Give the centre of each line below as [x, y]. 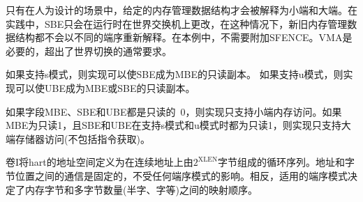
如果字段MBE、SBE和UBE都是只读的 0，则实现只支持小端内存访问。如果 [174, 111]
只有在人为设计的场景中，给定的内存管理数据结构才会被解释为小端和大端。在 [181, 10]
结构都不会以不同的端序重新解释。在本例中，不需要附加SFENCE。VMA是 [184, 37]
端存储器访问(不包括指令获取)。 [78, 138]
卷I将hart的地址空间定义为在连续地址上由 [99, 162]
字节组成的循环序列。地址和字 [287, 162]
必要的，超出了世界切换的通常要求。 [89, 50]
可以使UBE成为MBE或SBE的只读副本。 [105, 87]
